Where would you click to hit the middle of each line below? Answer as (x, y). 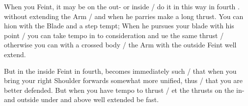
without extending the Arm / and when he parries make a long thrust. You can (124, 16)
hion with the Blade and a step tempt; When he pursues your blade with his (119, 26)
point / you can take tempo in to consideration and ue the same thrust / (114, 35)
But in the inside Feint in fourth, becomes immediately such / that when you (120, 71)
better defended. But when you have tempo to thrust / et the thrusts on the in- (124, 90)
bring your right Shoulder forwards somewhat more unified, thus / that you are (123, 80)
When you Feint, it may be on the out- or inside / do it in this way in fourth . (122, 6)
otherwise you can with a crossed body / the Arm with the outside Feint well (120, 45)
